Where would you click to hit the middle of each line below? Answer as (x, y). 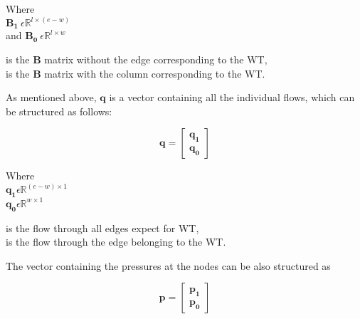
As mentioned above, (51, 97)
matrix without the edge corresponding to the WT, (156, 59)
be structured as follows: (59, 111)
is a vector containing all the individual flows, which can (232, 97)
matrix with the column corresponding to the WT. (155, 73)
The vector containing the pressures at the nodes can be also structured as (168, 265)
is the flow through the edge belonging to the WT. (116, 242)
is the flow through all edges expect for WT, (102, 228)
